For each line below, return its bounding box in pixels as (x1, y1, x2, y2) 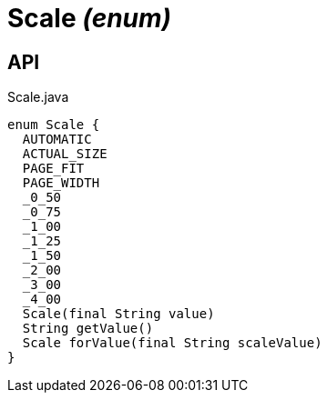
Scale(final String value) (22, 306, 215, 322)
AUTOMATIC (22, 132, 92, 147)
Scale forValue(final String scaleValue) (22, 335, 322, 351)
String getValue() (22, 321, 154, 336)
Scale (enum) (7, 3, 172, 34)
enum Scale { (7, 117, 100, 133)
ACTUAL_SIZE (22, 146, 107, 162)
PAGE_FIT (22, 161, 85, 176)
